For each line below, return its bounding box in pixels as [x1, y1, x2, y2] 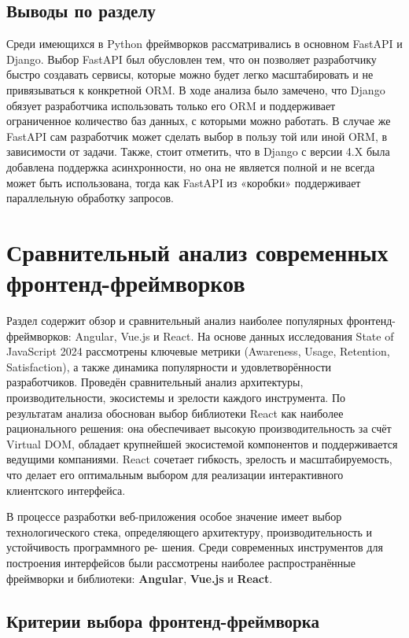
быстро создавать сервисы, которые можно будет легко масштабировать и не [6, 66, 374, 83]
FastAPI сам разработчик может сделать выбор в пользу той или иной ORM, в [6, 127, 388, 144]
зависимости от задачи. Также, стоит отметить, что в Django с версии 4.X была [6, 143, 390, 160]
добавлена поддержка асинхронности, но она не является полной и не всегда [6, 158, 375, 175]
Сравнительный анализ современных [6, 235, 389, 267]
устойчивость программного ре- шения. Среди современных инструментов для [6, 539, 383, 555]
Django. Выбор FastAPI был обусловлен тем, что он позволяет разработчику [6, 50, 377, 67]
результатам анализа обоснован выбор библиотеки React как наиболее [6, 404, 344, 421]
